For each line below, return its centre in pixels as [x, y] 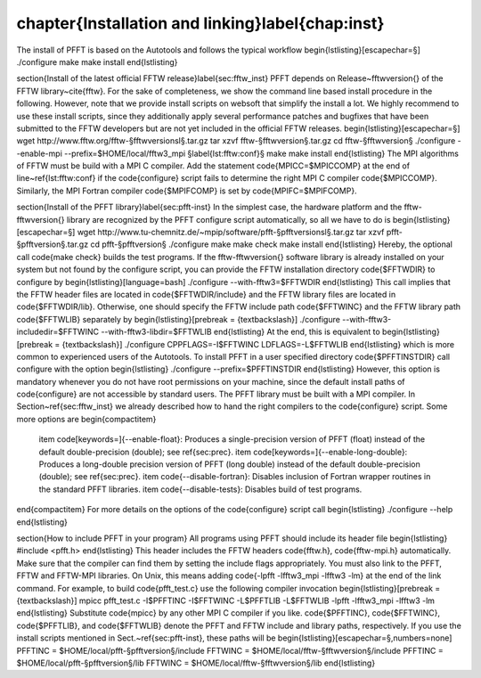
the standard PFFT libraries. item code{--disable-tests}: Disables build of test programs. [200, 489]
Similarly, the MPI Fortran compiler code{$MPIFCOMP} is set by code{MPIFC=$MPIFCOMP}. [187, 191]
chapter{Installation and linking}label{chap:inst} [200, 23]
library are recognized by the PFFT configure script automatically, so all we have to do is [228, 219]
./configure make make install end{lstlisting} [97, 61]
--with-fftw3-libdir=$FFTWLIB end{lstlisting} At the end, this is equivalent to [240, 332]
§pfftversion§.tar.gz [53, 244]
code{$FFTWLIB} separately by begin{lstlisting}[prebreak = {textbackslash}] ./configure [178, 319]
